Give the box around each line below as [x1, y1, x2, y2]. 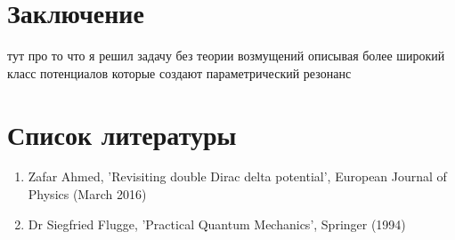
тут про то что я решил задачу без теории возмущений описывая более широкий [7, 46, 445, 65]
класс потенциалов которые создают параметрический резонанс [7, 63, 352, 82]
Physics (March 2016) [28, 185, 147, 204]
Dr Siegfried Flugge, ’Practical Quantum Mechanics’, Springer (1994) [28, 214, 406, 233]
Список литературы [7, 116, 237, 152]
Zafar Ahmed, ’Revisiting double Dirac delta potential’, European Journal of [28, 167, 447, 186]
